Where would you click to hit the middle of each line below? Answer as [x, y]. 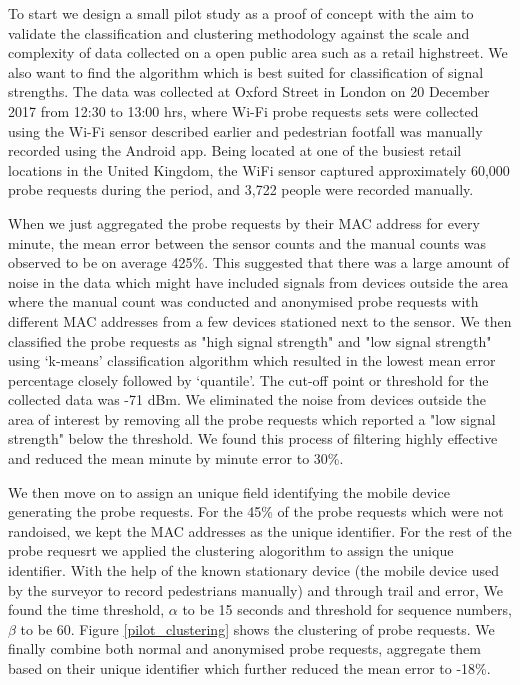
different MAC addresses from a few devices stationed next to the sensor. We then [260, 320]
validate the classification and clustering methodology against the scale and [239, 32]
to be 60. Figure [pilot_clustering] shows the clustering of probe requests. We [257, 628]
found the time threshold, [86, 609]
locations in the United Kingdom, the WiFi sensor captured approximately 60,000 [259, 169]
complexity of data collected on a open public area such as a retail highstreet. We [258, 52]
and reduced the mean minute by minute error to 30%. [176, 458]
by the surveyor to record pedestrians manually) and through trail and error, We [255, 589]
